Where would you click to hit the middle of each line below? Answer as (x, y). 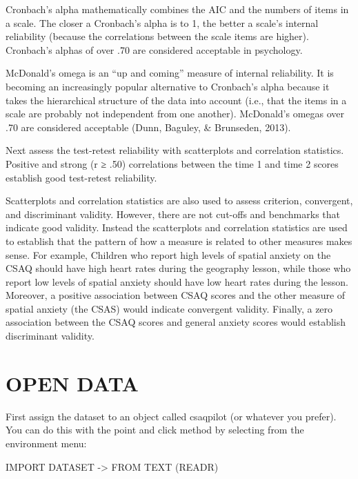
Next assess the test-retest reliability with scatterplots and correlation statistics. (175, 150)
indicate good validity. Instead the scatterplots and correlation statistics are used (177, 227)
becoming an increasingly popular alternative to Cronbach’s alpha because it (168, 86)
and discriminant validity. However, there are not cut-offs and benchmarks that (173, 214)
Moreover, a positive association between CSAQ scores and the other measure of (176, 295)
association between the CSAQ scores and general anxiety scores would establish (176, 322)
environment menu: (46, 443)
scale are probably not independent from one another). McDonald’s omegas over (175, 114)
